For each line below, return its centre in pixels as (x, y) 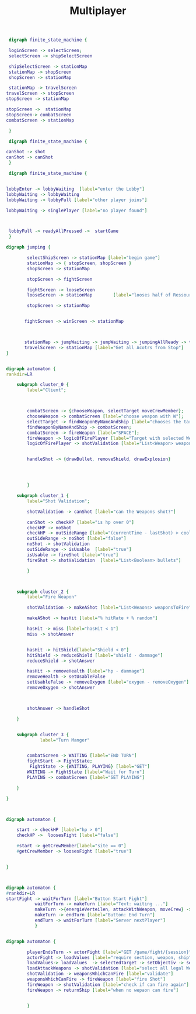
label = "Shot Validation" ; (59, 501)
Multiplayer (98, 11)
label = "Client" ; (47, 390)
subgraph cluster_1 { (43, 496)
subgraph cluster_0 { (43, 385)
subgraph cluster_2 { (43, 592)
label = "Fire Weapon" (52, 597)
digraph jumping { (28, 247)
